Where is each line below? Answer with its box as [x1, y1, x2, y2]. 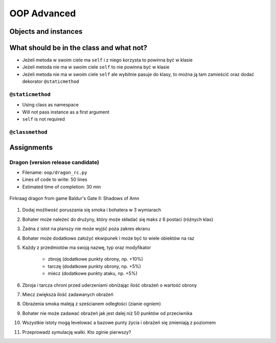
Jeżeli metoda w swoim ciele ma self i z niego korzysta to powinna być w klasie [22, 57, 193, 63]
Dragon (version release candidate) [9, 158, 100, 166]
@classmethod [9, 128, 48, 135]
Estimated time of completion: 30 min [22, 184, 101, 190]
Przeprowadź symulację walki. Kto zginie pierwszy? [22, 329, 131, 335]
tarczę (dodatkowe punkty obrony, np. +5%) [48, 263, 142, 269]
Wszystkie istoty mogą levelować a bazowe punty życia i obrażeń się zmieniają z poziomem [22, 319, 216, 326]
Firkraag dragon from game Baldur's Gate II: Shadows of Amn [9, 195, 140, 201]
